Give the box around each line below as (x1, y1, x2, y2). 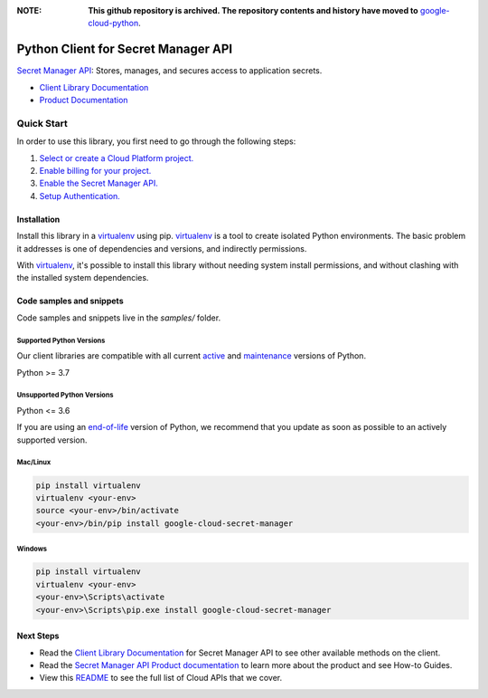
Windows (16, 544, 48, 554)
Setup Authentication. (39, 190, 121, 201)
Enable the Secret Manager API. (39, 177, 158, 189)
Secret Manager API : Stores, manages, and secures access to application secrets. (16, 65, 323, 76)
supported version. (16, 435, 88, 445)
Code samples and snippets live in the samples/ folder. (16, 312, 221, 323)
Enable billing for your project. (39, 166, 152, 176)
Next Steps (16, 630, 60, 642)
